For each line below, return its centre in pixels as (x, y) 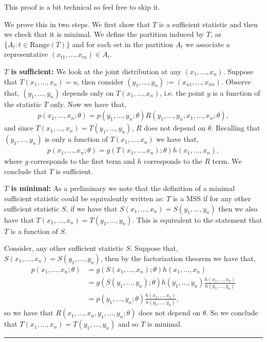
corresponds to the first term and (83, 161)
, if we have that (92, 208)
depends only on (88, 92)
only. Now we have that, (88, 104)
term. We (227, 161)
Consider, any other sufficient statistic (64, 248)
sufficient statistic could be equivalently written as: (84, 198)
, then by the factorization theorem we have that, (178, 258)
